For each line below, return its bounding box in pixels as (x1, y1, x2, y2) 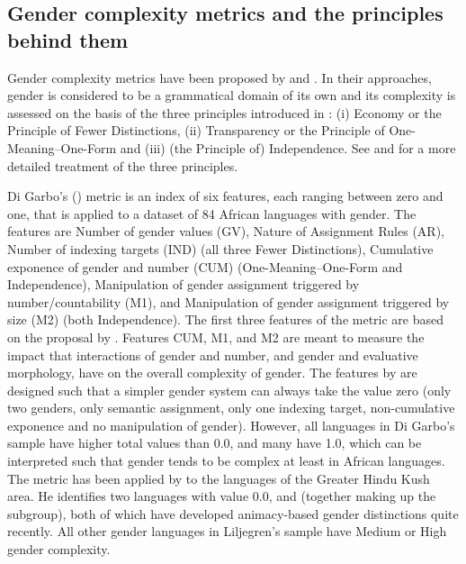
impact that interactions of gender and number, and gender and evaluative (7, 345, 418, 364)
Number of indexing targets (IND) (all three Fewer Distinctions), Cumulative (7, 239, 434, 258)
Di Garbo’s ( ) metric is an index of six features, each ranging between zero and (7, 186, 444, 205)
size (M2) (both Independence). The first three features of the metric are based (7, 310, 444, 329)
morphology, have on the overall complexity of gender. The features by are (7, 363, 417, 382)
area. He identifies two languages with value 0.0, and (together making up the (7, 487, 436, 505)
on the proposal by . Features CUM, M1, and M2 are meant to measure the (7, 327, 425, 346)
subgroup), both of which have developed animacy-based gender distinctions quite (7, 504, 459, 523)
